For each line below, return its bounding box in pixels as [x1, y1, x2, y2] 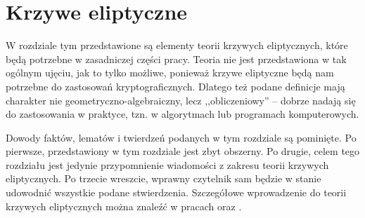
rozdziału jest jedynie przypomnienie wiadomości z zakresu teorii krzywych [6, 157, 329, 172]
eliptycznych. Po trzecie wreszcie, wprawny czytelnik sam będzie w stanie [6, 171, 321, 186]
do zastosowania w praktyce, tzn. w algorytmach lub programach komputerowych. [6, 107, 359, 121]
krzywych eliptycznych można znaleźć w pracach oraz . [6, 198, 242, 213]
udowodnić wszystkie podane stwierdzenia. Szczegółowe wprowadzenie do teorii [6, 185, 347, 200]
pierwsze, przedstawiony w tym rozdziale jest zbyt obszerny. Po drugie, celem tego [6, 144, 360, 158]
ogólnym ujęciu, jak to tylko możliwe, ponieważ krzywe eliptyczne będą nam [6, 65, 334, 80]
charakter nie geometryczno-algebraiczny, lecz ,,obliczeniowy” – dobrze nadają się [6, 93, 356, 107]
